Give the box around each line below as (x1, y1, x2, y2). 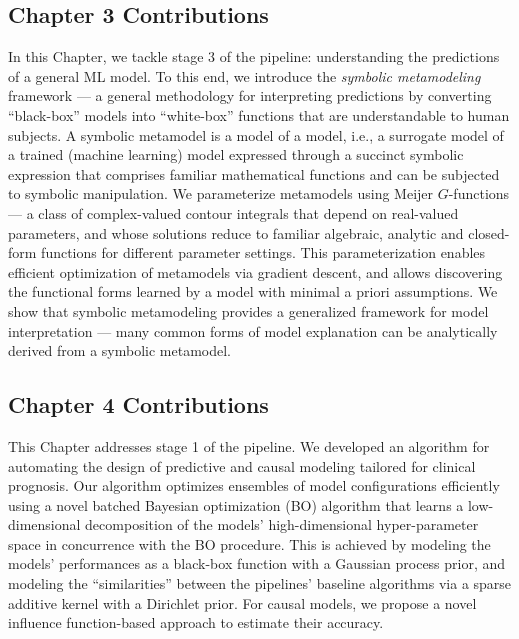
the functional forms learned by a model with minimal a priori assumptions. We (8, 281, 498, 302)
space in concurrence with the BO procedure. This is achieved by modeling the (8, 533, 491, 554)
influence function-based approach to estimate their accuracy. (8, 612, 384, 633)
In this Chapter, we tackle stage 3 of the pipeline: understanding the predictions (8, 46, 500, 67)
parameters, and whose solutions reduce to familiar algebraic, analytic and (8, 222, 464, 243)
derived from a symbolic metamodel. (8, 340, 231, 361)
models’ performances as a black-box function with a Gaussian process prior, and (8, 553, 506, 574)
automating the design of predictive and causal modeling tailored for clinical (8, 455, 476, 476)
